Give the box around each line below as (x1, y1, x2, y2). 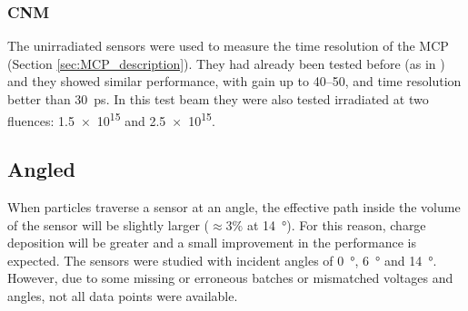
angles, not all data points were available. (7, 287, 238, 306)
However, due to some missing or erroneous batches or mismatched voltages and (7, 268, 453, 287)
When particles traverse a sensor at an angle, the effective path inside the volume (7, 198, 461, 217)
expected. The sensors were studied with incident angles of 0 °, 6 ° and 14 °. (7, 250, 437, 269)
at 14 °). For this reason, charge (246, 215, 426, 234)
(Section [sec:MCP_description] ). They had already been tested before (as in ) (7, 53, 445, 73)
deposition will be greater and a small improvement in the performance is (7, 233, 416, 252)
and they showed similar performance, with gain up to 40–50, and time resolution (7, 72, 462, 91)
